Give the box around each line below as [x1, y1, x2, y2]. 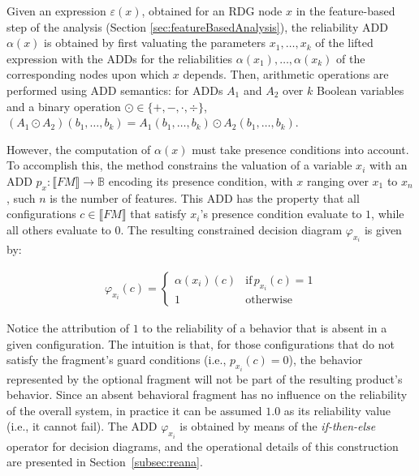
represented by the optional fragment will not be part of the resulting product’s [6, 370, 403, 387]
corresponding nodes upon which [6, 66, 170, 83]
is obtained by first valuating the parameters [44, 34, 266, 51]
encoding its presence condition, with [108, 172, 293, 189]
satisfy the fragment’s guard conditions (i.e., [6, 351, 227, 368]
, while [371, 205, 404, 222]
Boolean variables [316, 81, 404, 98]
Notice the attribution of [6, 319, 129, 336]
